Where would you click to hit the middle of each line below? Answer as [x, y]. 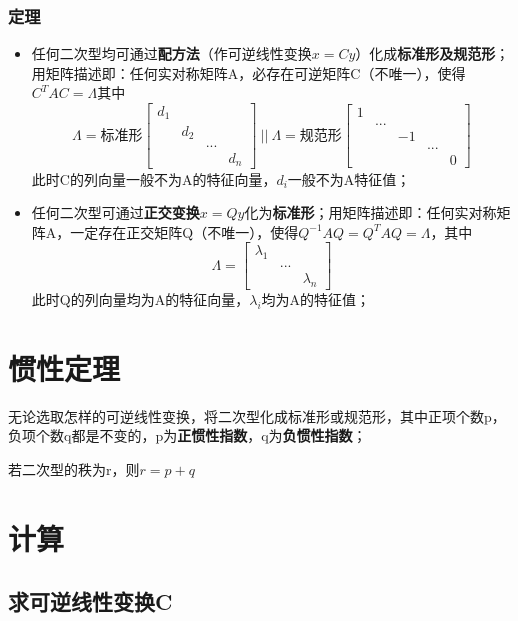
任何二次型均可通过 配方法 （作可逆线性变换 [171, 53]
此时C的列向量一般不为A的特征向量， [154, 178]
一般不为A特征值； [349, 178]
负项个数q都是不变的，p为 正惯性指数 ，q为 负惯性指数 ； [187, 435]
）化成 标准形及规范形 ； [432, 53]
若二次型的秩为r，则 [74, 468]
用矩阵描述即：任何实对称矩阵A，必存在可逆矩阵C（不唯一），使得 [248, 72]
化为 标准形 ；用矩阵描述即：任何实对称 [370, 212]
